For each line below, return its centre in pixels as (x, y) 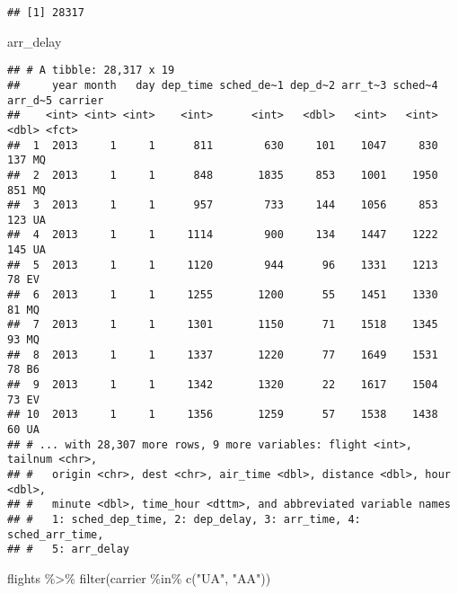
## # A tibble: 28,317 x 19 (91, 71)
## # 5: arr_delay (69, 550)
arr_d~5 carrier (56, 100)
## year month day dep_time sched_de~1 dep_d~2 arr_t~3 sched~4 (223, 85)
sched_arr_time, (56, 534)
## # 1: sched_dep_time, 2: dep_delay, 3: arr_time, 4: (184, 519)
